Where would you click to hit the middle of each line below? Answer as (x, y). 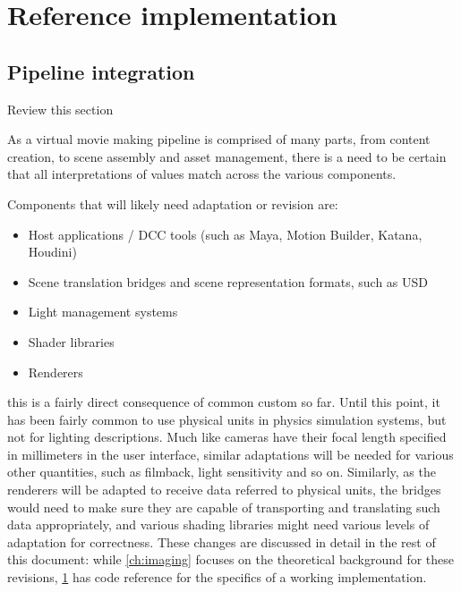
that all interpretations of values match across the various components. (202, 174)
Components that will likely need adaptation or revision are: (173, 203)
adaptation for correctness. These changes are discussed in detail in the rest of (222, 541)
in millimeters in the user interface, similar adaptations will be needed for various (230, 454)
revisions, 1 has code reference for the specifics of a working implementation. (217, 577)
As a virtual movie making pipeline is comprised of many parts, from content (219, 139)
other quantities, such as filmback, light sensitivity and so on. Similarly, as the (222, 472)
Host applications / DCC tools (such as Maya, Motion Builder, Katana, (225, 234)
